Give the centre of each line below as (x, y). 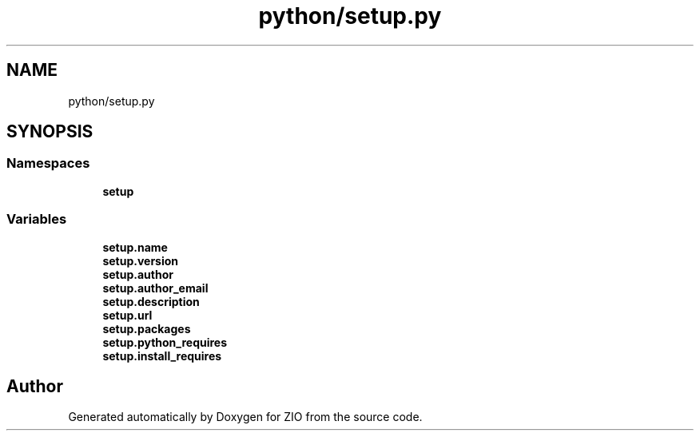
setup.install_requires (162, 356)
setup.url (127, 315)
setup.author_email (155, 288)
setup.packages (147, 328)
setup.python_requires (165, 342)
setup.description (151, 301)
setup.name (135, 247)
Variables (37, 219)
